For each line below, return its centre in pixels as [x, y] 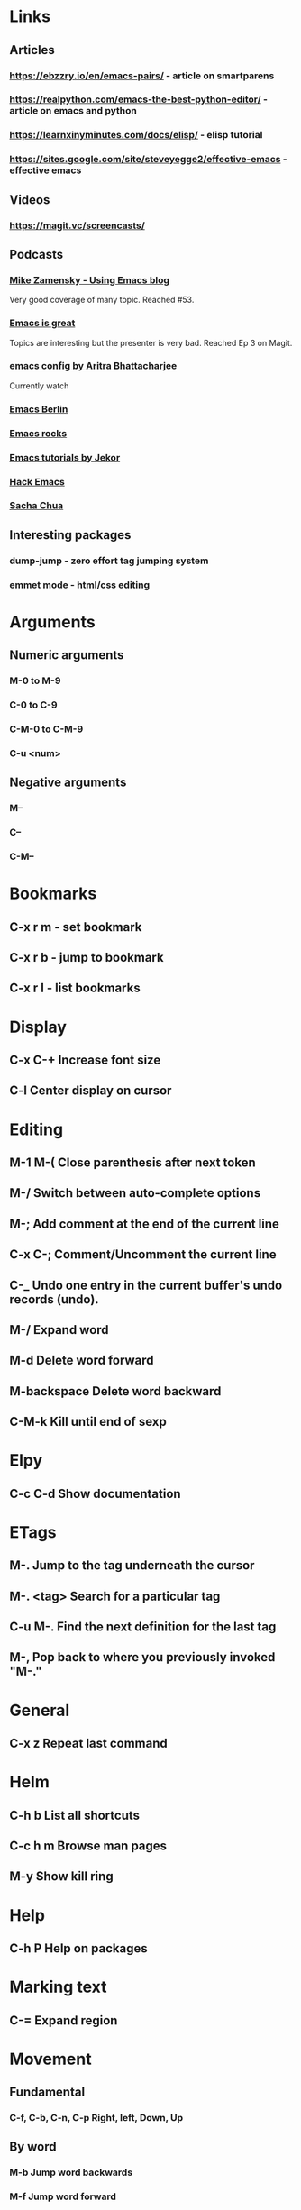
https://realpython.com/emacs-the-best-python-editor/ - [139, 99]
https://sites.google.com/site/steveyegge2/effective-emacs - [148, 160]
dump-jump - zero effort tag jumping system [109, 561]
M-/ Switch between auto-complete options [135, 1193]
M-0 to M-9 [35, 680]
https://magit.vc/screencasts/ [78, 225]
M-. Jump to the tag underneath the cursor [132, 1566]
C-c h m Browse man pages [88, 1846]
